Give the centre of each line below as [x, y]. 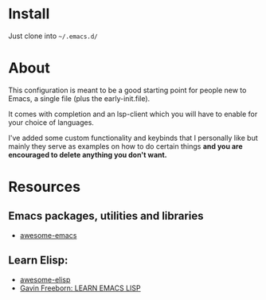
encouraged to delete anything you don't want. [88, 154]
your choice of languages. [51, 122]
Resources [45, 187]
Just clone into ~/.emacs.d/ [53, 36]
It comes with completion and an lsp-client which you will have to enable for [133, 114]
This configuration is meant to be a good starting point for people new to [127, 90]
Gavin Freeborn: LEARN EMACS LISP [80, 288]
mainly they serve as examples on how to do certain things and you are [125, 146]
